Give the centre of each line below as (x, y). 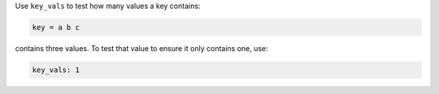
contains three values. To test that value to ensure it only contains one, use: (141, 48)
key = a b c (56, 27)
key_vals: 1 (56, 70)
